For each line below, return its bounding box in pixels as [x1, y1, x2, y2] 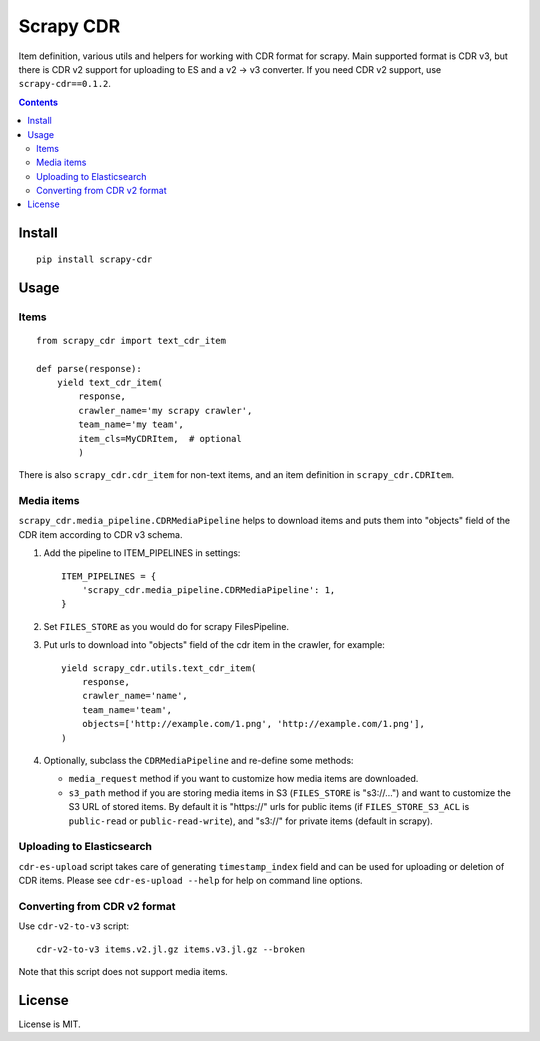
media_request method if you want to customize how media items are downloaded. [68, 773, 419, 785]
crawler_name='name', [81, 690, 189, 702]
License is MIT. [18, 1018, 81, 1030]
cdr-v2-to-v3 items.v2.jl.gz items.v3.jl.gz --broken [36, 943, 305, 955]
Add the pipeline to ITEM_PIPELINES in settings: [43, 547, 241, 559]
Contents [18, 96, 59, 108]
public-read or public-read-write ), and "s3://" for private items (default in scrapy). [68, 815, 434, 827]
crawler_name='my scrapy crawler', [78, 405, 253, 416]
